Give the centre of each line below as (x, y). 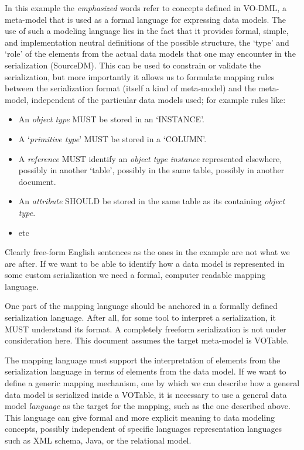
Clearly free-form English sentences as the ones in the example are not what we (147, 252)
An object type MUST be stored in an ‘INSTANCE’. (111, 119)
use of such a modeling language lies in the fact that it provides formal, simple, (147, 31)
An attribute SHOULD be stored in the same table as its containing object (152, 201)
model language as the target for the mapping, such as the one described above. (148, 406)
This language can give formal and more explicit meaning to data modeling (140, 417)
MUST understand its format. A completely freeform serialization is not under (146, 329)
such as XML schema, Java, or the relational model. (98, 440)
